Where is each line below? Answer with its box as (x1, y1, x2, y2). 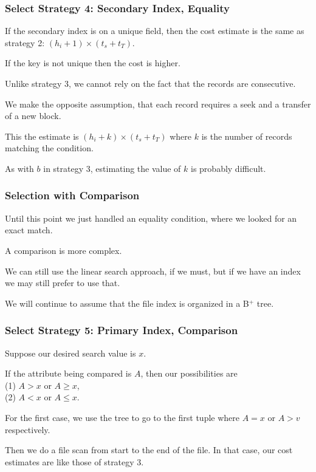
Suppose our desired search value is (5, 346, 136, 359)
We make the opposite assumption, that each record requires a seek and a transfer (5, 97, 311, 110)
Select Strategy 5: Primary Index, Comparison (5, 323, 238, 338)
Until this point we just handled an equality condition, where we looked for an (5, 211, 297, 224)
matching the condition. (5, 142, 94, 154)
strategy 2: (5, 36, 45, 49)
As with (5, 162, 34, 174)
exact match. (5, 224, 53, 236)
